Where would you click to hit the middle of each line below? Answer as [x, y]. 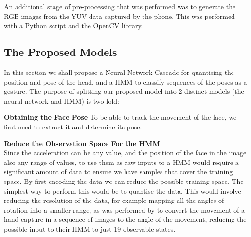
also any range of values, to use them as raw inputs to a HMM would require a [121, 162]
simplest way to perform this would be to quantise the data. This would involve [123, 191]
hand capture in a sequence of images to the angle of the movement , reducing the [125, 219]
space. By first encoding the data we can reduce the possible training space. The [124, 181]
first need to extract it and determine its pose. [73, 126]
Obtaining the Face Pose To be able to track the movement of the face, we [120, 117]
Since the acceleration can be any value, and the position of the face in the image [125, 153]
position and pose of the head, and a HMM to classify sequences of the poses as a [125, 82]
